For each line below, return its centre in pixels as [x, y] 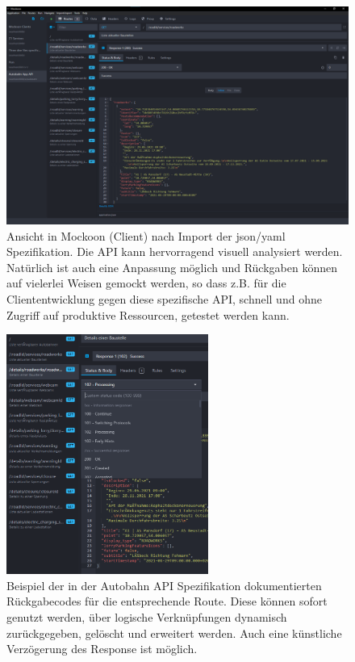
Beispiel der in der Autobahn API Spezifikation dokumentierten [164, 585]
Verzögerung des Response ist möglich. [102, 649]
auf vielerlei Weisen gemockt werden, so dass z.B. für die [146, 283]
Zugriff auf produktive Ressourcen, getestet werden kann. [148, 314]
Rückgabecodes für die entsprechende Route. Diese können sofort [167, 601]
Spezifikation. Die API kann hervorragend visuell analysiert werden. [175, 251]
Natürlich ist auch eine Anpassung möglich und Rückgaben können [172, 267]
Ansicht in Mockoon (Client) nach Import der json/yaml [146, 235]
